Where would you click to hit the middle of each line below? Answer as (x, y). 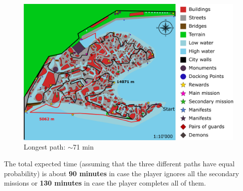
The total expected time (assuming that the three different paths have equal (119, 163)
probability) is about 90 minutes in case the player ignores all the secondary (121, 173)
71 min (83, 147)
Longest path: (45, 147)
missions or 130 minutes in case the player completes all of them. (105, 183)
